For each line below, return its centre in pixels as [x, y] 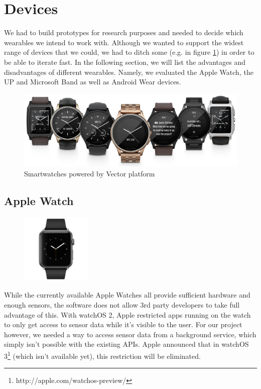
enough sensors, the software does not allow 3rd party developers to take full [122, 304]
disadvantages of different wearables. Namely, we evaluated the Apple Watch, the [129, 72]
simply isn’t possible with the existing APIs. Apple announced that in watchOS [126, 344]
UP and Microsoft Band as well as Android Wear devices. [93, 82]
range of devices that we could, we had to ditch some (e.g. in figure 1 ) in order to [129, 52]
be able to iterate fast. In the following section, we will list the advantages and [125, 62]
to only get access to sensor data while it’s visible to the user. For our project [123, 324]
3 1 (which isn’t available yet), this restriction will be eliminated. [102, 355]
